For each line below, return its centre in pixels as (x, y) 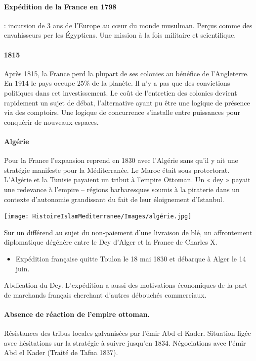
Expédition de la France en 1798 (60, 6)
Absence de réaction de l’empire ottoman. (77, 314)
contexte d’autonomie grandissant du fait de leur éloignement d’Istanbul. (114, 199)
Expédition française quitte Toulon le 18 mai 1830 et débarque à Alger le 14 (131, 258)
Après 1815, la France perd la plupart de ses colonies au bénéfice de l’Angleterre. (127, 73)
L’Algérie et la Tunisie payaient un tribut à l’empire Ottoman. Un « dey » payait (127, 180)
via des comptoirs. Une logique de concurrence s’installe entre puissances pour (122, 112)
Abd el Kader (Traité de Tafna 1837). (61, 352)
